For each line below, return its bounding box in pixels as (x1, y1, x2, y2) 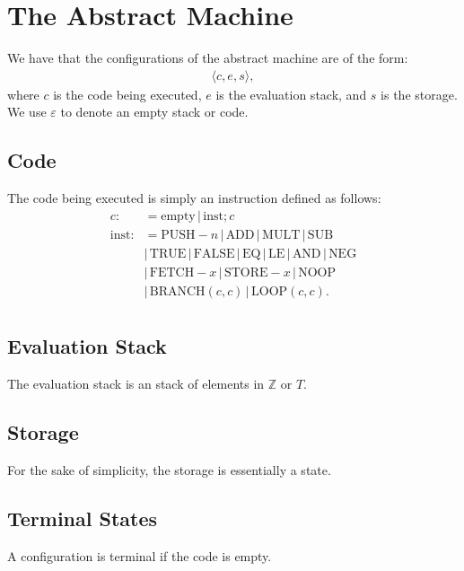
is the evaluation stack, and (215, 84, 367, 103)
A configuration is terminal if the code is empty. (7, 546, 272, 565)
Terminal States (7, 504, 158, 531)
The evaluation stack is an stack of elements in (7, 374, 265, 393)
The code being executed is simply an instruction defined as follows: (7, 189, 381, 207)
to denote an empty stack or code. (60, 102, 249, 121)
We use (7, 102, 47, 121)
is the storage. (381, 84, 458, 103)
